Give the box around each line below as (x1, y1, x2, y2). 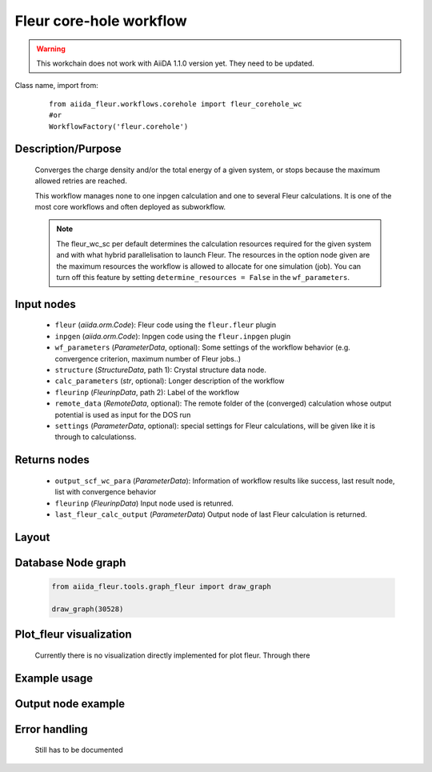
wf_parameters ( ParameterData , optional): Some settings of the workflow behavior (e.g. (54, 342, 351, 352)
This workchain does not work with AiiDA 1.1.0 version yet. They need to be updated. (36, 58, 315, 68)
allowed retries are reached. (34, 176, 127, 186)
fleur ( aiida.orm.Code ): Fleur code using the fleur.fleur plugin (54, 320, 277, 330)
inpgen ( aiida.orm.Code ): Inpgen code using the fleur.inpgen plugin (54, 331, 291, 341)
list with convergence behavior (54, 487, 157, 497)
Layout (14, 530, 50, 544)
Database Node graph (14, 556, 126, 570)
